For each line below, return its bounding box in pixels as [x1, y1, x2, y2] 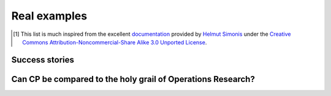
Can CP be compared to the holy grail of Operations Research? [11, 74, 256, 84]
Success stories [11, 55, 75, 65]
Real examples [11, 9, 88, 22]
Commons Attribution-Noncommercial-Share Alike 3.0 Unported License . [22, 38, 207, 46]
